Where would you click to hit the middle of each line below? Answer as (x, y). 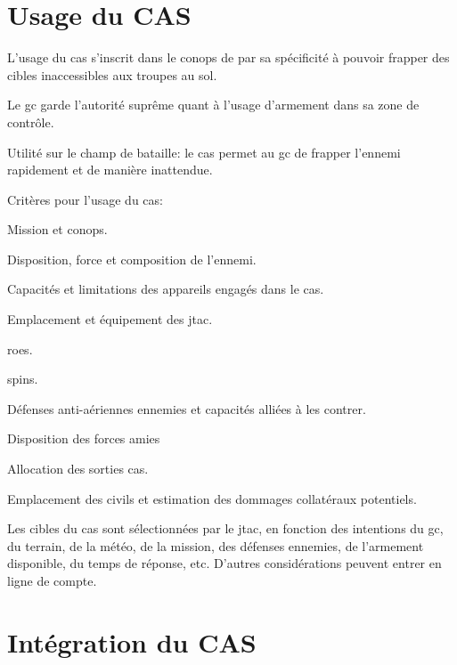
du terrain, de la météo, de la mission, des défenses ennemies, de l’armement (216, 545)
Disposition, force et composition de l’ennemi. (132, 259)
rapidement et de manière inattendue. (110, 170)
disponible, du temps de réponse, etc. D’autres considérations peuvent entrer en (224, 563)
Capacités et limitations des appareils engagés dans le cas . (166, 289)
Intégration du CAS (132, 641)
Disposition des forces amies (84, 438)
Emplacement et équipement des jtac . (110, 319)
